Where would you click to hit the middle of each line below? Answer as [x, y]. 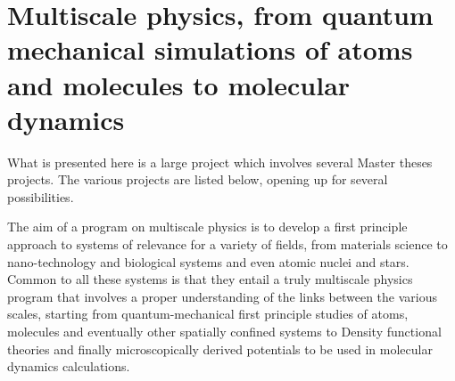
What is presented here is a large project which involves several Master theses [220, 162]
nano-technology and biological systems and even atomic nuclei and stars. [208, 261]
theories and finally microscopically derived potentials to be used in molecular [220, 349]
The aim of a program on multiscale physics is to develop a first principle [207, 227]
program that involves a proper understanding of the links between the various [223, 296]
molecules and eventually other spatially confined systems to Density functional [224, 332]
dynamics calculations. [69, 366]
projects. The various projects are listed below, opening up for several [198, 179]
